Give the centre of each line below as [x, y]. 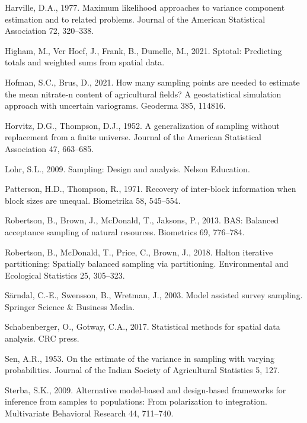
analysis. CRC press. [42, 338]
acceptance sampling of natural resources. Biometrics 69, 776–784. [125, 231]
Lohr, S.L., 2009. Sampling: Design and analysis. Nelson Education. [127, 168]
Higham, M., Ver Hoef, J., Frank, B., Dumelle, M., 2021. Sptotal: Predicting [143, 50]
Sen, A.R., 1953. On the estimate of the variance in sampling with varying [140, 358]
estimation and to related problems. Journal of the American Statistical [135, 19]
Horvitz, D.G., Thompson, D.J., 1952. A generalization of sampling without [142, 125]
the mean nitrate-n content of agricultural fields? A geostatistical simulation [143, 94]
